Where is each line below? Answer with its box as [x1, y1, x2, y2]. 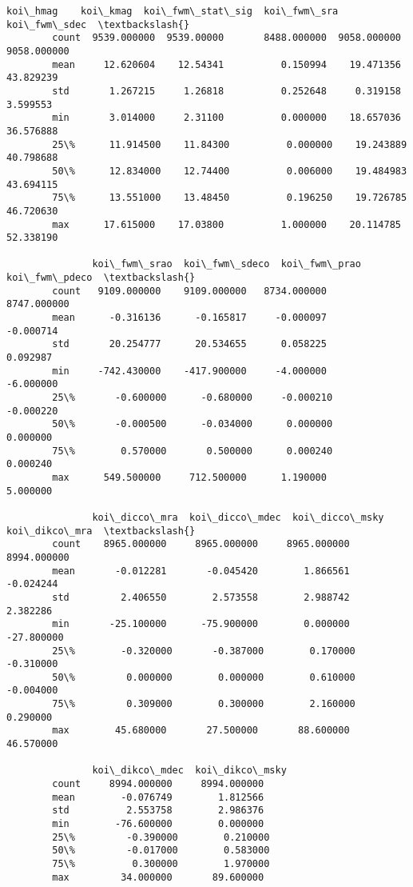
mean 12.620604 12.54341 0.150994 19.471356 [52, 58, 401, 70]
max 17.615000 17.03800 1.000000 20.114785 [52, 218, 401, 230]
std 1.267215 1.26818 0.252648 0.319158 [52, 85, 401, 97]
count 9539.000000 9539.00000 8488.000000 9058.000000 [52, 32, 401, 44]
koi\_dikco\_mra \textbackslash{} [6, 525, 196, 537]
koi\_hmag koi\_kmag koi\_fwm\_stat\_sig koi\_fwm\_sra [6, 6, 339, 17]
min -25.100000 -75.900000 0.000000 [52, 618, 350, 630]
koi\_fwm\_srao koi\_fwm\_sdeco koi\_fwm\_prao [92, 258, 361, 270]
